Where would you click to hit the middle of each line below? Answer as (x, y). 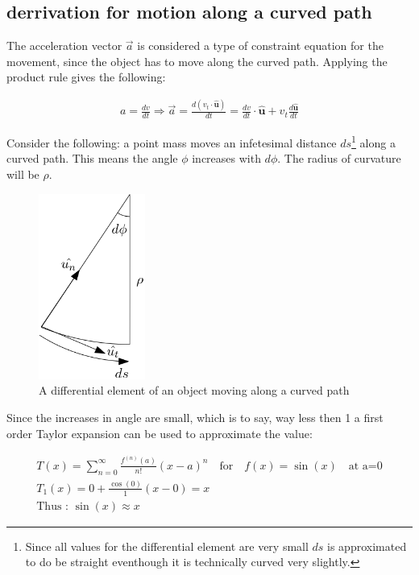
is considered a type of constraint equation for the (260, 46)
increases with (226, 158)
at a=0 (365, 466)
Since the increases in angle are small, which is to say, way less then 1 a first (195, 417)
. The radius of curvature (339, 158)
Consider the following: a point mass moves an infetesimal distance (172, 142)
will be (23, 174)
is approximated (367, 546)
